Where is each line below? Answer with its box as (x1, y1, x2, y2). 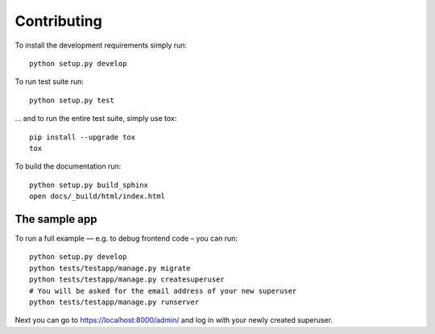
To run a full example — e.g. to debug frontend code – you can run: (14, 233, 238, 243)
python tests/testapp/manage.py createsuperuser (29, 275, 225, 284)
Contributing (14, 12, 102, 30)
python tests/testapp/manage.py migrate (29, 263, 191, 273)
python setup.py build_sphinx (29, 180, 149, 190)
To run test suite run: (14, 77, 85, 86)
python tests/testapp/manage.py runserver (29, 297, 200, 307)
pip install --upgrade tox (29, 132, 136, 141)
